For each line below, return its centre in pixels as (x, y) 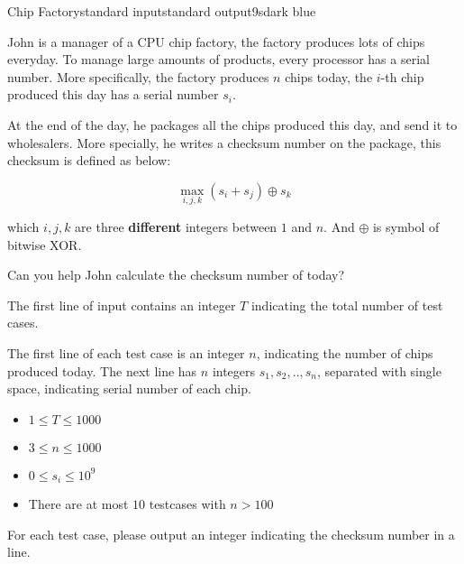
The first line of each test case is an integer (126, 352)
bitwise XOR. (45, 244)
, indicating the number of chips (345, 352)
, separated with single (379, 370)
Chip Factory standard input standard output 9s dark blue (162, 11)
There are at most (78, 504)
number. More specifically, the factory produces (138, 76)
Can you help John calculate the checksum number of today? (176, 275)
